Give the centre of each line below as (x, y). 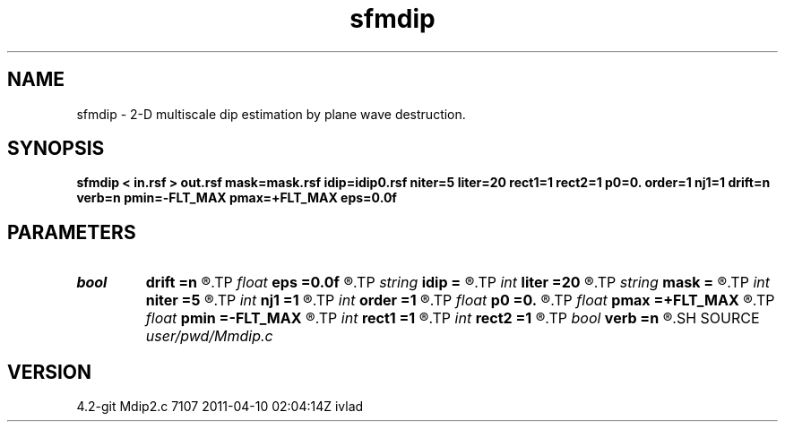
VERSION (50, 372)
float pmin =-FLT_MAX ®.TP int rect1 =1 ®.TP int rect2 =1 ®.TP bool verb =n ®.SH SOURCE (453, 318)
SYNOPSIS (56, 149)
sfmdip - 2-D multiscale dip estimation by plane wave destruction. (271, 114)
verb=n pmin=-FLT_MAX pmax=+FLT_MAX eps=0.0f (237, 198)
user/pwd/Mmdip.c (209, 336)
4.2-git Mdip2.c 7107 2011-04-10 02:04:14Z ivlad (220, 407)
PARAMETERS (72, 232)
